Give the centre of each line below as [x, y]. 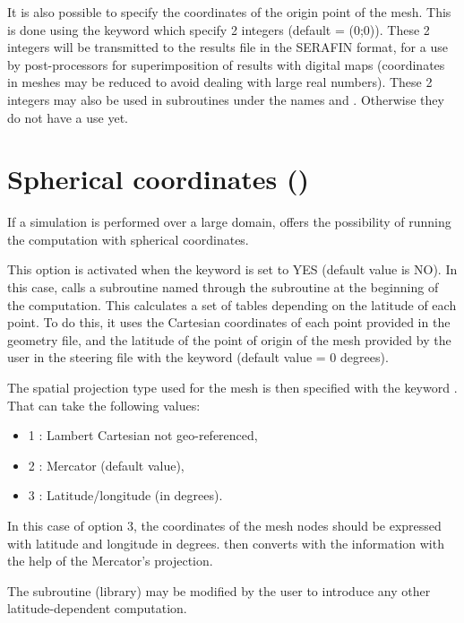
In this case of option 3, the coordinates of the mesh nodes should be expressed [224, 525]
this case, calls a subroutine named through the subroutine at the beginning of [223, 287]
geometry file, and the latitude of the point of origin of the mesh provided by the [229, 339]
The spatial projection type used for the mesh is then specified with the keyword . [232, 388]
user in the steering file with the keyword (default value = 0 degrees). [198, 357]
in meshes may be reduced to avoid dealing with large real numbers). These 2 [220, 82]
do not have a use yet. [68, 117]
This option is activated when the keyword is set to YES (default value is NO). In [232, 269]
